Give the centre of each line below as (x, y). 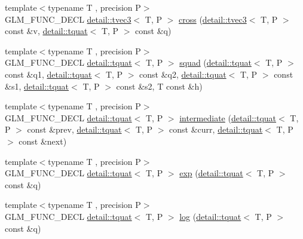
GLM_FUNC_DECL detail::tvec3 (68, 19)
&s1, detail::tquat (37, 86)
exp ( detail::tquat (211, 173)
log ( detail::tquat (210, 216)
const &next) (43, 141)
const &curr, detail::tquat (216, 129)
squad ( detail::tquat (215, 62)
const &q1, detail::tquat (48, 74)
